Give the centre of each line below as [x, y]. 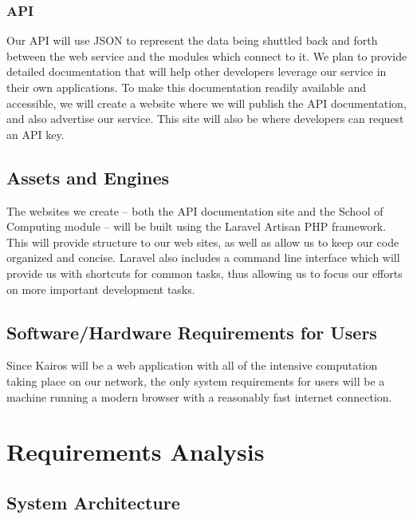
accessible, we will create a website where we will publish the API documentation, [206, 103]
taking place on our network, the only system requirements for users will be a [196, 380]
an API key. [35, 134]
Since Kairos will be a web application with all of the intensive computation [192, 365]
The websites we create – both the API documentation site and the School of [195, 210]
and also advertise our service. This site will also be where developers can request [205, 119]
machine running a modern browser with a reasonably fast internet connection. [199, 396]
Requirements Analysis [136, 452]
